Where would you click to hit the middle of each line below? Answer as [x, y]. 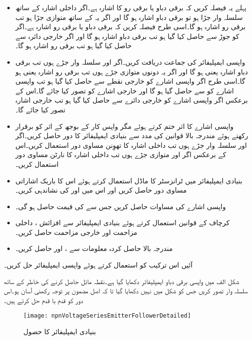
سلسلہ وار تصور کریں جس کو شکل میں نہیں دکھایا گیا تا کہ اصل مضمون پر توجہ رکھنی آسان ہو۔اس [126, 291]
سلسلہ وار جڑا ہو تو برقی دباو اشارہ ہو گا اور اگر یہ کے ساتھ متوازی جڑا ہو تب [129, 17]
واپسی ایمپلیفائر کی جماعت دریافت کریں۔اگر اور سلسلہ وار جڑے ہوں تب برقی [130, 62]
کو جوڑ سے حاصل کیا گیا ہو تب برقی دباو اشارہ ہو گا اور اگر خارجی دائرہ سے [127, 36]
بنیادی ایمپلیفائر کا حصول [60, 331]
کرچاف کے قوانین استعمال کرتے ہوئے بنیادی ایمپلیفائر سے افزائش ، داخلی [122, 223]
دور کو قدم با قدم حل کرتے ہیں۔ [44, 300]
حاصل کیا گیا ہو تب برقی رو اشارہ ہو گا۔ [74, 45]
